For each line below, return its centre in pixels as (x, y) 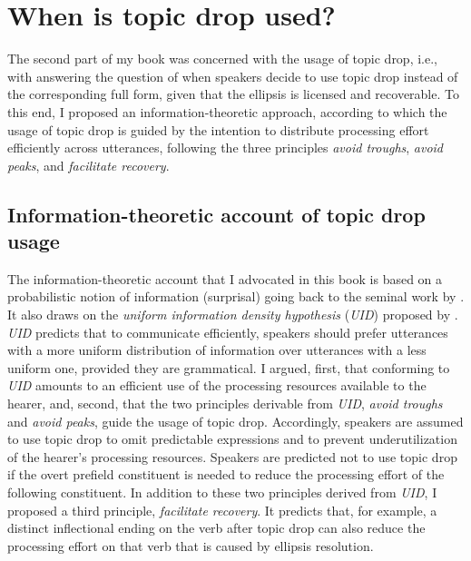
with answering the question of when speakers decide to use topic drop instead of (233, 76)
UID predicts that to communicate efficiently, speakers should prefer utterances (228, 332)
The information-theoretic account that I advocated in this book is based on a (225, 278)
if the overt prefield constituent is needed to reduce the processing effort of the (226, 474)
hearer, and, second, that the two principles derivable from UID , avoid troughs (225, 404)
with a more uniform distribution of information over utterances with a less (217, 350)
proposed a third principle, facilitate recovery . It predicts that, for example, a (222, 510)
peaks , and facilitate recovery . (88, 165)
